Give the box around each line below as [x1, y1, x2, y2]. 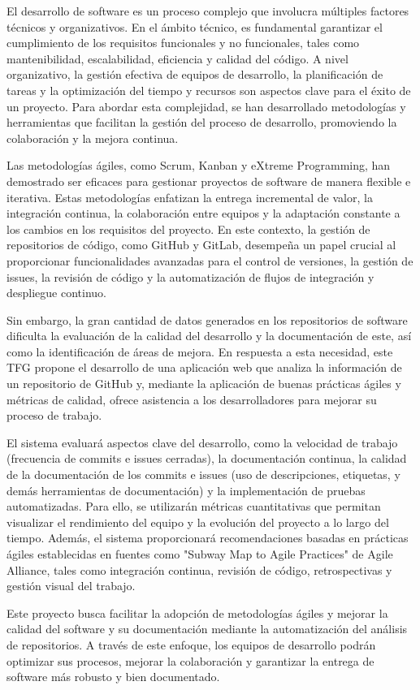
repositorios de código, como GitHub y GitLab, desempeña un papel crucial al [6, 236, 396, 253]
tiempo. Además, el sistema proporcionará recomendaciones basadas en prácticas [6, 529, 409, 546]
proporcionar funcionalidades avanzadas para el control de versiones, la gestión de [6, 252, 414, 269]
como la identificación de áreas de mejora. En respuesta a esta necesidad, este [6, 343, 393, 360]
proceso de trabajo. [6, 407, 102, 424]
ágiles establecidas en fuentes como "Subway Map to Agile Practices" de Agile [6, 546, 393, 562]
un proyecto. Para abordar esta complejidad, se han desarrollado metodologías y [6, 97, 406, 114]
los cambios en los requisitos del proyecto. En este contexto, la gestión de [6, 220, 370, 237]
